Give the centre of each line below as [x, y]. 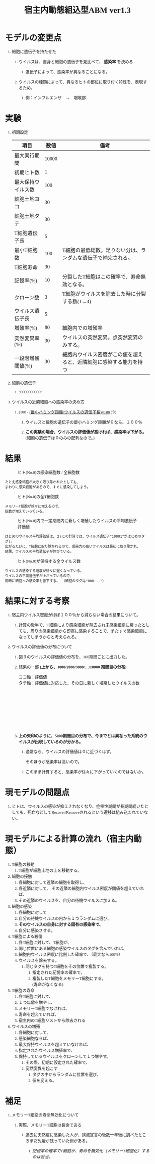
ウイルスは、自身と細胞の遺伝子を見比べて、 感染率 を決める [76, 62]
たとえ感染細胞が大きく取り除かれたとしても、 [42, 482]
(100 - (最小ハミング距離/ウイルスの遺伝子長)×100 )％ [68, 412]
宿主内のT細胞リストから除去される [52, 1020]
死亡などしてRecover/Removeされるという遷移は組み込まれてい [86, 812]
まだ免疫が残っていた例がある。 [60, 1141]
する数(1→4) [76, 302]
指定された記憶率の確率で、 [59, 972]
